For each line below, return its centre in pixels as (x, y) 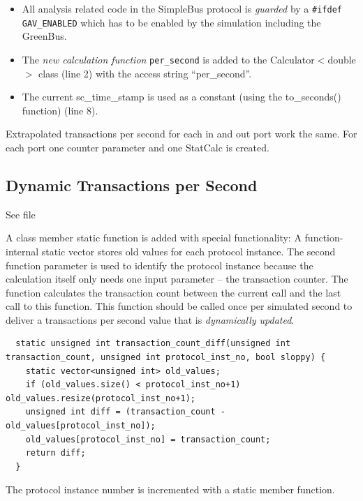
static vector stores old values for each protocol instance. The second (188, 251)
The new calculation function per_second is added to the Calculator (168, 59)
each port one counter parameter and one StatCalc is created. (138, 147)
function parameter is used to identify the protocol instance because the (160, 265)
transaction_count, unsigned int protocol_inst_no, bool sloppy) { (166, 358)
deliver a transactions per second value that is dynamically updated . (150, 319)
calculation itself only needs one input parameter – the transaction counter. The (177, 279)
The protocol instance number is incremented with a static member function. (170, 489)
